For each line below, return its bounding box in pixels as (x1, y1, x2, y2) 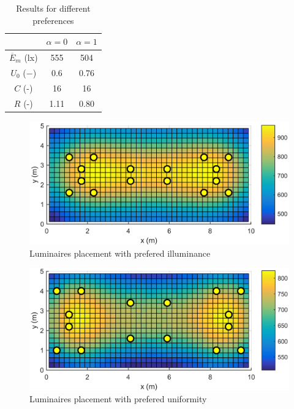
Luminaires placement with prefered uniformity (29, 392, 207, 405)
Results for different (16, 2, 91, 14)
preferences (32, 14, 74, 26)
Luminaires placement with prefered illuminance (29, 246, 211, 259)
